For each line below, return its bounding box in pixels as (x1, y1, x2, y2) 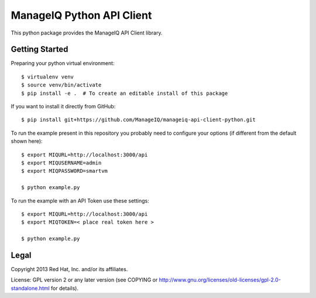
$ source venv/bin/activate (21, 82, 102, 88)
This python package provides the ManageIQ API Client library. (11, 29, 163, 36)
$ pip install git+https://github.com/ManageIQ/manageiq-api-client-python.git (21, 117, 256, 123)
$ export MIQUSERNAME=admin (21, 159, 102, 166)
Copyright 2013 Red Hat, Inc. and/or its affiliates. (11, 266, 128, 272)
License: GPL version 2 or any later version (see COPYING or (11, 276, 158, 283)
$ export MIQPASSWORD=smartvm (21, 167, 108, 174)
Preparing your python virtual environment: (11, 60, 115, 67)
